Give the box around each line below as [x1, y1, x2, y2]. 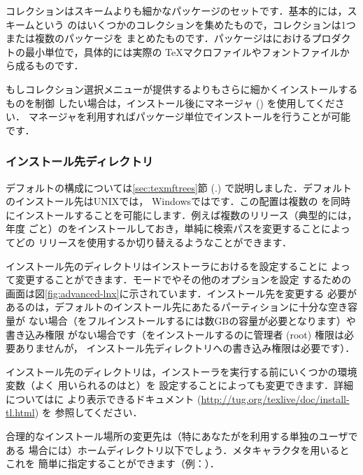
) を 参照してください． [34, 405, 143, 420]
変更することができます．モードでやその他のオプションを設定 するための [15, 272, 352, 287]
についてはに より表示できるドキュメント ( [6, 391, 201, 406]
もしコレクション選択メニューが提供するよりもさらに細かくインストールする [6, 81, 358, 96]
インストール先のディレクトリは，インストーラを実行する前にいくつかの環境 [6, 364, 357, 378]
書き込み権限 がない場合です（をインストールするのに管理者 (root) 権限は [6, 327, 344, 341]
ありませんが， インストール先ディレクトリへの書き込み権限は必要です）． [15, 341, 355, 355]
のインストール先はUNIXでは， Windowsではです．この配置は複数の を [6, 194, 332, 208]
